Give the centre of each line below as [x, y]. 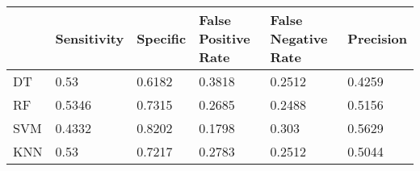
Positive [225, 38]
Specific [162, 38]
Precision [377, 38]
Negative [299, 38]
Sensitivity [90, 38]
